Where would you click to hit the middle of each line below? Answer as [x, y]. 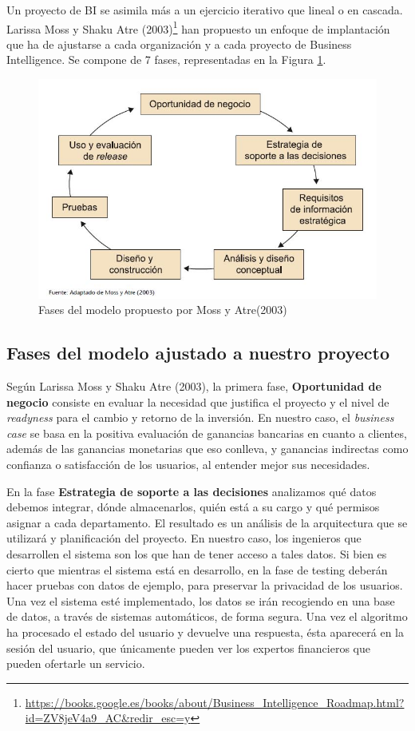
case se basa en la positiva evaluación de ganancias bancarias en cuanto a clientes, [207, 433]
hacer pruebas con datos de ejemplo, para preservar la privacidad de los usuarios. [205, 585]
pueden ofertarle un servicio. [76, 663]
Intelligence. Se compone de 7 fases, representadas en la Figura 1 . [166, 60]
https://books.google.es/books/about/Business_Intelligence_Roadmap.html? [215, 702]
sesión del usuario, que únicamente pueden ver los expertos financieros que [188, 648]
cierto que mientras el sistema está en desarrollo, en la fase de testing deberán [197, 569]
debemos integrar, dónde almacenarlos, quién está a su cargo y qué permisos [193, 507]
